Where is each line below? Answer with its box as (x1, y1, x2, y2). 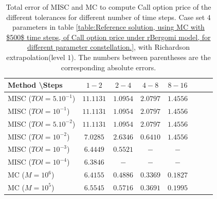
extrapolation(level (6, 51, 65, 62)
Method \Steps (8, 79, 63, 90)
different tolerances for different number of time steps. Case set (6, 11, 205, 22)
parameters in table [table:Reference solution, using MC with (12, 22, 205, 32)
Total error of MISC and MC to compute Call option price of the (6, 2, 211, 12)
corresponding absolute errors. (61, 62, 156, 72)
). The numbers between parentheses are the (71, 51, 211, 62)
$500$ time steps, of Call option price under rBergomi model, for (6, 31, 211, 42)
